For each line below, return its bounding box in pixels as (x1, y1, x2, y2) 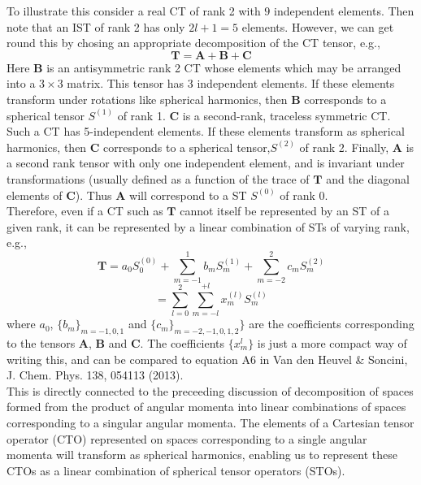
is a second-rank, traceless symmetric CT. (182, 106, 391, 123)
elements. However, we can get (241, 18, 394, 35)
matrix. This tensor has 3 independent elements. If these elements (67, 75, 395, 92)
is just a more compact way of (257, 334, 407, 351)
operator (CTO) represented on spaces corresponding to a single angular (7, 430, 367, 447)
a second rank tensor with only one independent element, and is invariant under (7, 154, 405, 171)
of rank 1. (117, 106, 166, 123)
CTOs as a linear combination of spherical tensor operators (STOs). (7, 461, 345, 479)
